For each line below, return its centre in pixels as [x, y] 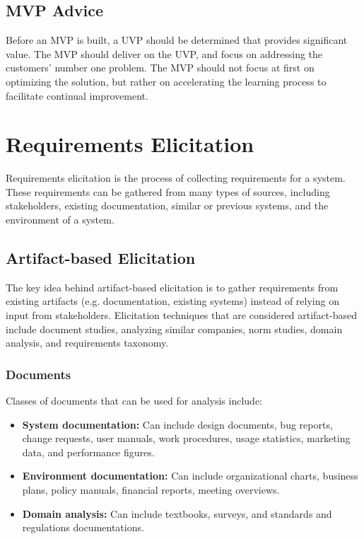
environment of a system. [60, 220]
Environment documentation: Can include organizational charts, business [190, 476]
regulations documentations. [83, 527]
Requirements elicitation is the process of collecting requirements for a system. [176, 178]
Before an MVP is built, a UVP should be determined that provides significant [177, 40]
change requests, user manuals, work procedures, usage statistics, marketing [186, 438]
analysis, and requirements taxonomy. [87, 343]
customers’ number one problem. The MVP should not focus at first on [160, 68]
